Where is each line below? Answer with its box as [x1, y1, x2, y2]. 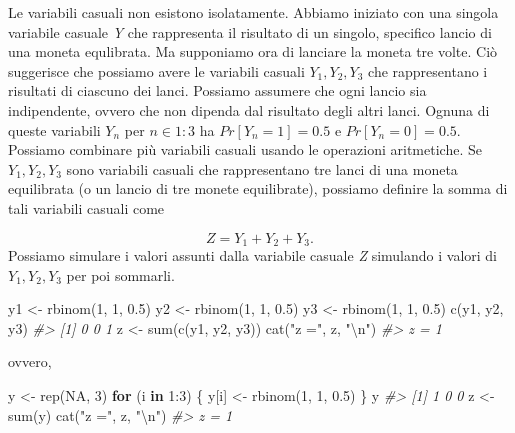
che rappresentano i [368, 60, 488, 81]
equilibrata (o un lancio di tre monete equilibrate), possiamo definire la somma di [8, 178, 508, 199]
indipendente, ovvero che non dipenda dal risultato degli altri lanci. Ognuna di [8, 99, 490, 120]
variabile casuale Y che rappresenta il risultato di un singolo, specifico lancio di [8, 21, 492, 42]
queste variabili [8, 119, 101, 140]
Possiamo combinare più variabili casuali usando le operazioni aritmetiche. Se [8, 139, 482, 160]
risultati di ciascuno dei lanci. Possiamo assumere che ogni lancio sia [8, 80, 427, 101]
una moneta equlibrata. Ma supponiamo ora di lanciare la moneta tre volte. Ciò [8, 41, 498, 62]
